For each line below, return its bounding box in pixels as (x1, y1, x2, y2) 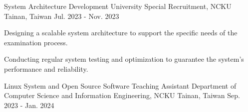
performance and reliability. (4, 63, 88, 74)
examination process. (4, 37, 68, 47)
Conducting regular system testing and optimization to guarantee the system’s (4, 54, 244, 64)
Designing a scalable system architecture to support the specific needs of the (4, 27, 238, 38)
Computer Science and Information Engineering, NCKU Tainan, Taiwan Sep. (4, 90, 240, 101)
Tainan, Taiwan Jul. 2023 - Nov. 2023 (4, 10, 119, 21)
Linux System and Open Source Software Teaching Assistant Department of (4, 80, 237, 91)
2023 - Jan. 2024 (4, 100, 54, 110)
